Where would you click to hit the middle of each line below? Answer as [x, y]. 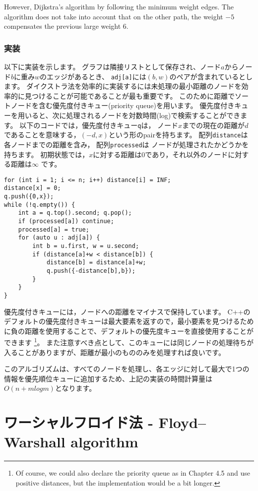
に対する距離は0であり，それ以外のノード [161, 154]
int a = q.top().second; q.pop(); [75, 213]
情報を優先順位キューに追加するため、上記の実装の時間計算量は [108, 378]
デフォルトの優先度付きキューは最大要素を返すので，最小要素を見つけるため [129, 321]
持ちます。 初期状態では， [47, 154]
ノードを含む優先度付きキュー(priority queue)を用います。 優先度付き [123, 105]
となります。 [75, 388]
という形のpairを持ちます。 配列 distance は [178, 135]
